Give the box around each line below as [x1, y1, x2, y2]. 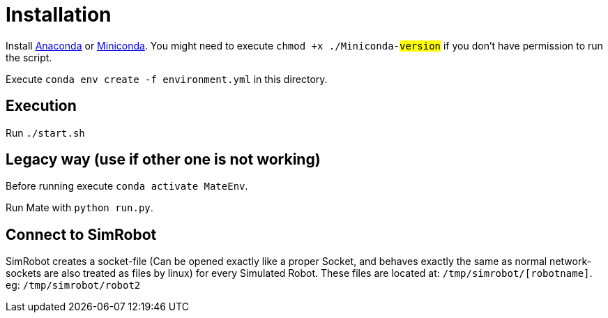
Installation [6, 3, 112, 26]
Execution [6, 97, 77, 115]
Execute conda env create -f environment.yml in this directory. [6, 73, 328, 85]
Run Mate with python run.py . [6, 202, 153, 214]
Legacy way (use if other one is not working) [6, 151, 321, 169]
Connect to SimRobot [6, 225, 157, 243]
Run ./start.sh [6, 126, 85, 139]
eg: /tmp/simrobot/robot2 [6, 279, 141, 291]
